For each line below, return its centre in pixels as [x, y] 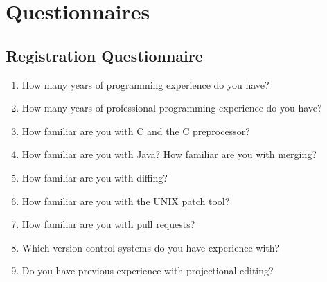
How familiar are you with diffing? [95, 177]
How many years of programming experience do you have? [145, 84]
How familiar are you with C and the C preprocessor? [136, 131]
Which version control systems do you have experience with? [151, 247]
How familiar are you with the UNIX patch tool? [126, 201]
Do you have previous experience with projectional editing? [148, 271]
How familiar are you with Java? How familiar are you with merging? [169, 154]
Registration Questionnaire [104, 55]
